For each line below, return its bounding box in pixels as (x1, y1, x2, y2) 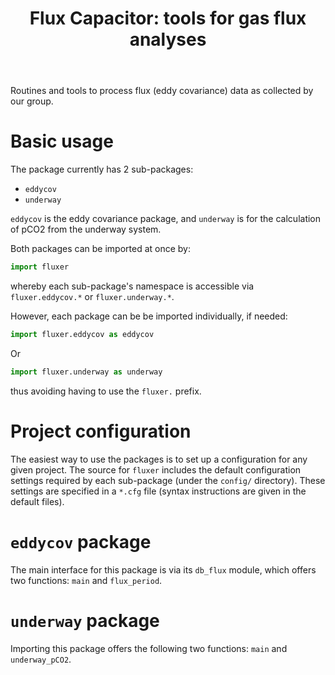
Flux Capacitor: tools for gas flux (29, 7, 307, 30)
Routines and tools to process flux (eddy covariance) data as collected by (10, 85, 314, 97)
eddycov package (10, 530, 152, 553)
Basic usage (10, 130, 114, 153)
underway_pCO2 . (10, 653, 72, 665)
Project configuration (10, 420, 192, 442)
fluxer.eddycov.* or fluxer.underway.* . (10, 291, 175, 302)
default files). (10, 495, 65, 507)
